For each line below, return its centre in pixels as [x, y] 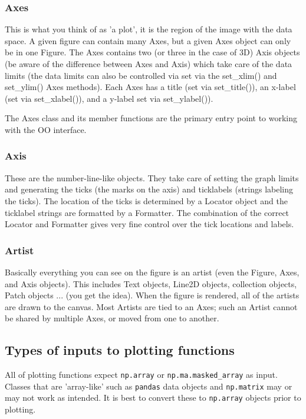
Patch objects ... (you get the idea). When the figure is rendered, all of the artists [152, 295]
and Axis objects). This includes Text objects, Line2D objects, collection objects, [151, 283]
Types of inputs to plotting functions [120, 350]
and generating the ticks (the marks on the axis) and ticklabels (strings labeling [149, 189]
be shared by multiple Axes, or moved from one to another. [112, 318]
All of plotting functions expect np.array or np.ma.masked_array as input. [141, 375]
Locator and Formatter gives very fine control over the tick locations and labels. [149, 224]
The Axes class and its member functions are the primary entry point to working [151, 118]
